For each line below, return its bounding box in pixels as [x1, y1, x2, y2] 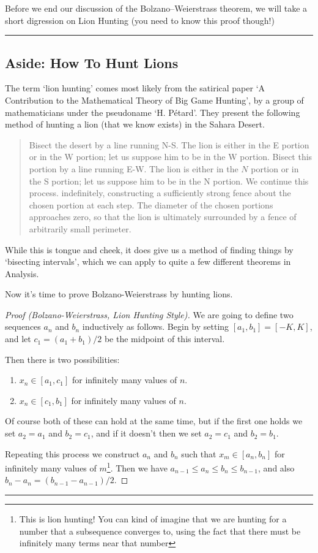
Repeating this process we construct [5, 447, 140, 460]
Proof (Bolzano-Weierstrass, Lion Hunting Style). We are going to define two [5, 308, 294, 321]
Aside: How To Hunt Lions [5, 53, 179, 72]
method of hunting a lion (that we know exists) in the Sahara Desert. [5, 118, 265, 131]
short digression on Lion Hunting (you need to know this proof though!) [5, 13, 275, 26]
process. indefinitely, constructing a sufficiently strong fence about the [29, 186, 291, 199]
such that [181, 447, 216, 460]
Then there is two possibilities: [5, 353, 120, 365]
